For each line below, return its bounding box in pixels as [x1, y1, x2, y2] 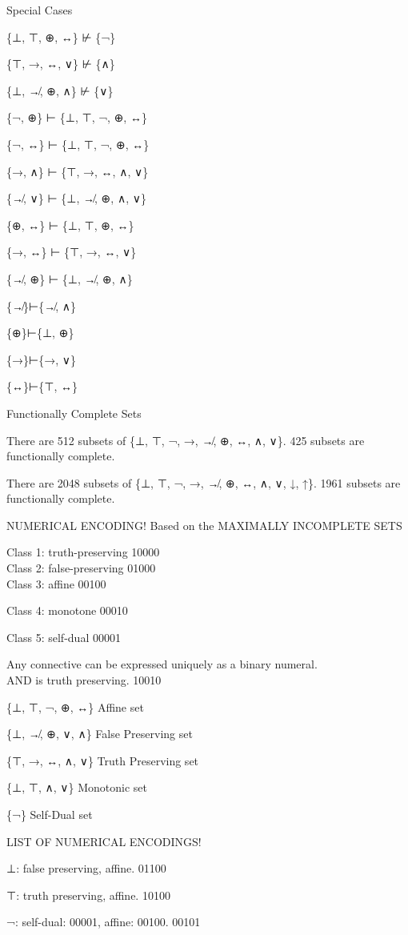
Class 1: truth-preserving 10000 [6, 544, 160, 560]
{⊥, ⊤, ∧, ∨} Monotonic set [6, 779, 148, 796]
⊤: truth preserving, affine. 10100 [6, 886, 170, 903]
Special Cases [6, 2, 73, 18]
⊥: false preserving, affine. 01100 [6, 860, 166, 877]
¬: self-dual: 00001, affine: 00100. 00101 [6, 913, 201, 930]
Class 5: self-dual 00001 [6, 628, 121, 645]
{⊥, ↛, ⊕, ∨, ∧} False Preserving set [6, 725, 193, 742]
